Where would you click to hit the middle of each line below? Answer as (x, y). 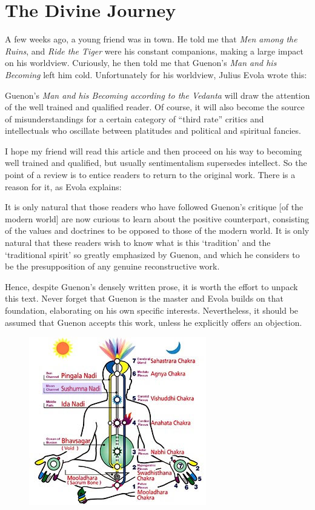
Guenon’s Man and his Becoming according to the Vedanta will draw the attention (157, 95)
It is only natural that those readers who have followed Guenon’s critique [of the (154, 207)
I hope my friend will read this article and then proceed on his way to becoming (154, 151)
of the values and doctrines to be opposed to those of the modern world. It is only (157, 230)
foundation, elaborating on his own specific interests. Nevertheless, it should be (152, 310)
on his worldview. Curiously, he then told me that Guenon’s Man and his (141, 63)
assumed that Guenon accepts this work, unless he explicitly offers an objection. (154, 322)
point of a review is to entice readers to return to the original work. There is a (150, 175)
